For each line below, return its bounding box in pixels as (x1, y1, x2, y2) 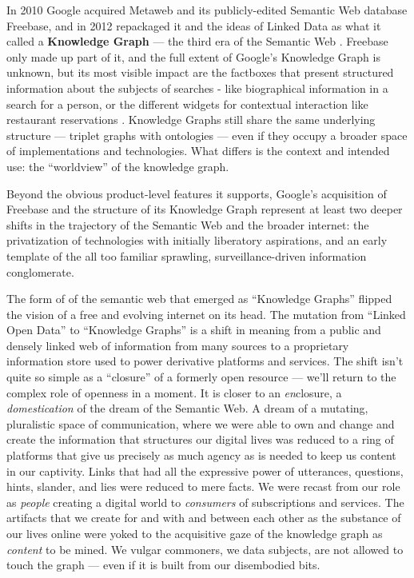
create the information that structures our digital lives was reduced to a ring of (6, 431, 394, 448)
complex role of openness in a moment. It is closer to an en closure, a (6, 384, 342, 401)
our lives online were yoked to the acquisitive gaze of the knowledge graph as (6, 525, 383, 541)
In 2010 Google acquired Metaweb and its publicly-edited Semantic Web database (6, 2, 408, 18)
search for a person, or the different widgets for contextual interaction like (6, 95, 368, 112)
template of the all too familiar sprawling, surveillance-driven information (6, 247, 367, 264)
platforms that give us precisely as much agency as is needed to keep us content (6, 447, 396, 464)
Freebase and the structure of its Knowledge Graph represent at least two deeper (6, 201, 403, 217)
